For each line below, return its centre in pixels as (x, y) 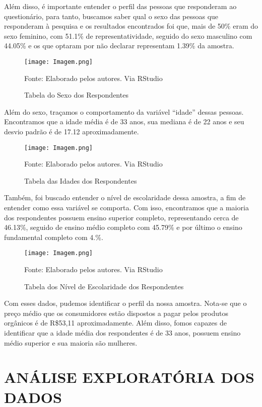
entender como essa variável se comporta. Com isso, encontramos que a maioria (126, 208)
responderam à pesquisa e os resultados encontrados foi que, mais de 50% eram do (131, 26)
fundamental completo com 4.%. (54, 237)
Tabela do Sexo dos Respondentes (76, 95)
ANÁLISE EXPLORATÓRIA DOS (129, 377)
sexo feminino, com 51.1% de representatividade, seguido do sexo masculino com (128, 35)
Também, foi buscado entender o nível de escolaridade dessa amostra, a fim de (125, 197)
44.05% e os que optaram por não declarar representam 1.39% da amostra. (119, 46)
